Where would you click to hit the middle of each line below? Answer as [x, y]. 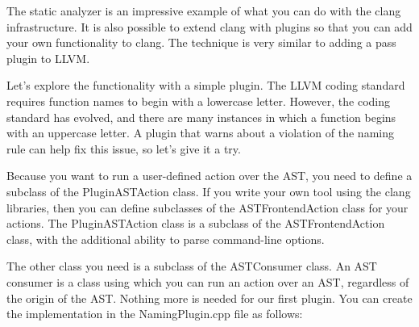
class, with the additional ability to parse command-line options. [166, 239]
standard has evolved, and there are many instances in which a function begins [201, 117]
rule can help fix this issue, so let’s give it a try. [124, 148]
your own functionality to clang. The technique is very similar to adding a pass [201, 42]
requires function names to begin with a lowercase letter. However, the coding [198, 101]
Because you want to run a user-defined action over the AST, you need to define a [209, 176]
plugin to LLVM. [48, 58]
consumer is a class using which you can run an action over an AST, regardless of [208, 281]
